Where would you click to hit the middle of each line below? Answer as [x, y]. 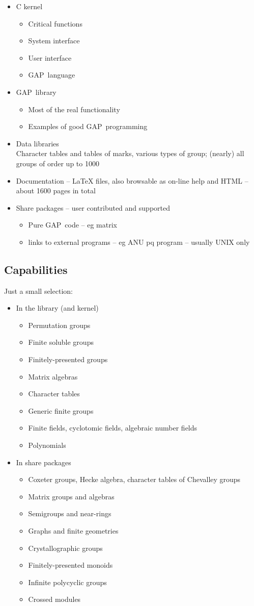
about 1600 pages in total [56, 191]
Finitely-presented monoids [70, 565]
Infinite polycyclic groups [67, 582]
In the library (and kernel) [57, 308]
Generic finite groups [61, 410]
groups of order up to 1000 [58, 163]
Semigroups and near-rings [70, 513]
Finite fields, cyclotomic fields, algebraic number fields [113, 428]
